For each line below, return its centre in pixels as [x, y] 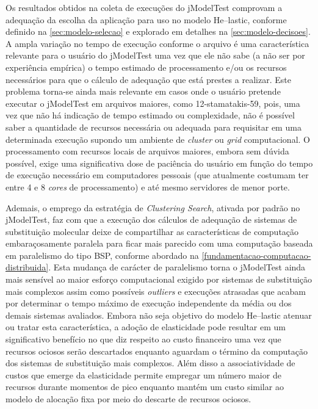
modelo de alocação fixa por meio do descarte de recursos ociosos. [128, 399]
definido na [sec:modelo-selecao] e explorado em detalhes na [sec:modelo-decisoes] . [158, 31]
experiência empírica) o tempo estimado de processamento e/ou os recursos [146, 67]
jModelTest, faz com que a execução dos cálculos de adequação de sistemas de [151, 219]
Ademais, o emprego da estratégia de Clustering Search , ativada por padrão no [153, 207]
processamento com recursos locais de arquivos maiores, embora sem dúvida [147, 151]
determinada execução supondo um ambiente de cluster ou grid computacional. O [158, 139]
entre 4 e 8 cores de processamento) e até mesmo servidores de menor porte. [148, 186]
